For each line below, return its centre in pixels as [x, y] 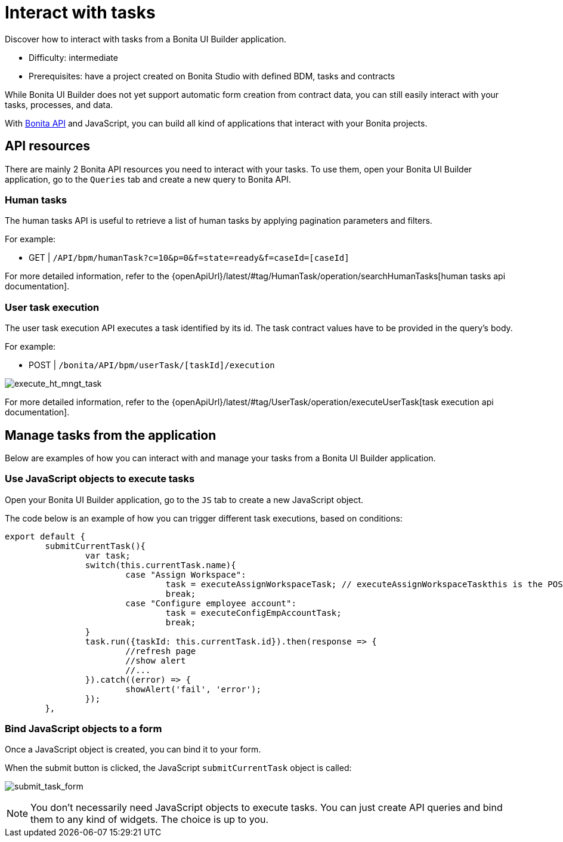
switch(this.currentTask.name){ [160, 565]
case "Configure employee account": [211, 603]
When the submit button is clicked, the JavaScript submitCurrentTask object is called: [178, 768]
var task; [108, 555]
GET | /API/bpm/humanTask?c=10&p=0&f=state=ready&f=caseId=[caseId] [189, 258]
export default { [45, 536]
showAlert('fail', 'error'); [193, 689]
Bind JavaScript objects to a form [83, 729]
